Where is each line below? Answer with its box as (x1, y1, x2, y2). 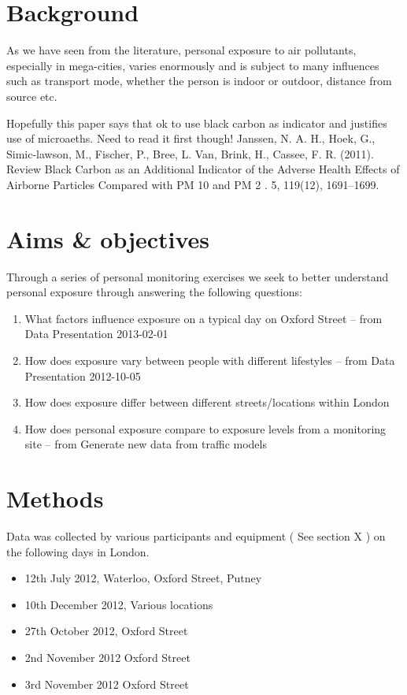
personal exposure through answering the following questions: (6, 284, 302, 300)
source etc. (6, 87, 57, 104)
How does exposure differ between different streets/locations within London (24, 394, 390, 411)
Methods (6, 482, 104, 515)
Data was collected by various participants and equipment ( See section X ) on (6, 528, 386, 544)
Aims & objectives (6, 222, 210, 255)
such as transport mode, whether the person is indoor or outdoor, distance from (6, 72, 392, 89)
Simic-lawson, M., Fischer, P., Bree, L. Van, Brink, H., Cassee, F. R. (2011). (6, 145, 374, 162)
